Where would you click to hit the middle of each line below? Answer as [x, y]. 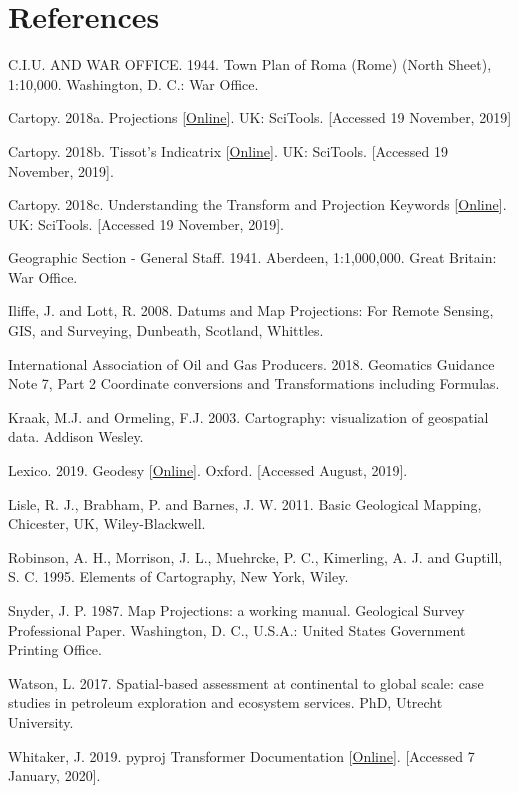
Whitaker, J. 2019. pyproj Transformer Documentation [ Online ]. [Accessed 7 [241, 755]
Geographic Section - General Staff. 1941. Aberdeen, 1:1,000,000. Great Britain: [252, 257]
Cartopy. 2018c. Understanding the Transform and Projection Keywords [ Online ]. [257, 204]
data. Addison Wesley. [76, 436]
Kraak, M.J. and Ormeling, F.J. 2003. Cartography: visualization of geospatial [248, 416]
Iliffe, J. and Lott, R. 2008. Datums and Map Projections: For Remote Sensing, [251, 310]
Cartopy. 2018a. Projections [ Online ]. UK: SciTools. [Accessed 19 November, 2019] [260, 117]
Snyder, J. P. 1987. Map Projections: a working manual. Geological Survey [236, 610]
